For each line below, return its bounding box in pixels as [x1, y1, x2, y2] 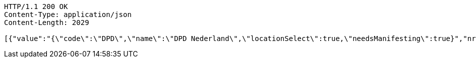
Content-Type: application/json [4, 10, 132, 18]
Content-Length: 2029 [4, 18, 89, 26]
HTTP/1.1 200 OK [4, 2, 68, 10]
